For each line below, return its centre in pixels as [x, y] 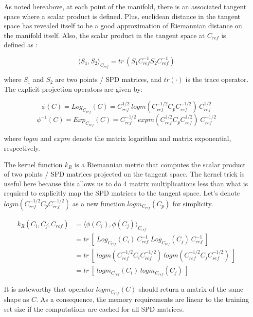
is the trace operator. [217, 79]
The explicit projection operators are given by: [73, 89]
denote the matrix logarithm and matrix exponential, [152, 138]
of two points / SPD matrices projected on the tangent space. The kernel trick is [124, 174]
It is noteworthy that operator [49, 289]
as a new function [99, 203]
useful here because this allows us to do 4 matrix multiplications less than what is [126, 183]
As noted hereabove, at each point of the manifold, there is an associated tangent [125, 6]
